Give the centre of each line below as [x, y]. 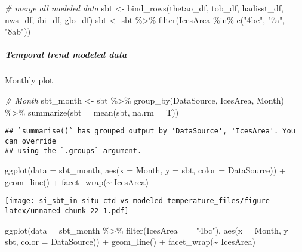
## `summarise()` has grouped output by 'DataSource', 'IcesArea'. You [150, 131]
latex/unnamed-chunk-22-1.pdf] [67, 211]
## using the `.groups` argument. [73, 151]
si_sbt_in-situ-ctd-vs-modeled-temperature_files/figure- [157, 201]
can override [30, 141]
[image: [20, 201]
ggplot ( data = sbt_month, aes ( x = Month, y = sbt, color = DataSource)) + [145, 170]
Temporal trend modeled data [66, 55]
